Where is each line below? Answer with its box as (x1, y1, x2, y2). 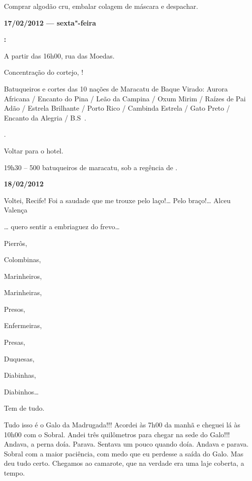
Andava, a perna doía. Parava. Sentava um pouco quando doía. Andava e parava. (4, 439, 249, 449)
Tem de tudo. (4, 403, 45, 413)
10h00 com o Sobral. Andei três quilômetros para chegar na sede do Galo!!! (4, 429, 230, 439)
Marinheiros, (4, 271, 42, 281)
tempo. (4, 468, 25, 478)
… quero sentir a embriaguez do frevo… (4, 221, 120, 231)
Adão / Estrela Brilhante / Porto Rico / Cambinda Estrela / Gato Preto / (4, 103, 230, 113)
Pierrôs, (4, 238, 28, 248)
